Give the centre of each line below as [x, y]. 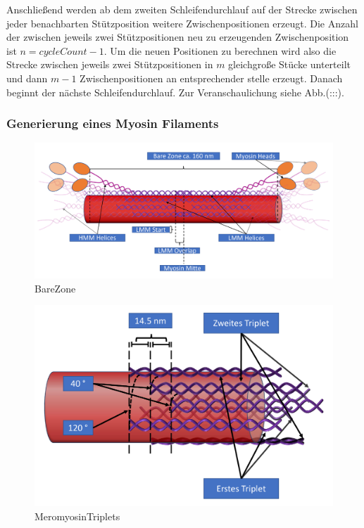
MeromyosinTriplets [77, 516]
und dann [27, 78]
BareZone [55, 288]
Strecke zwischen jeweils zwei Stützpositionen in [110, 64]
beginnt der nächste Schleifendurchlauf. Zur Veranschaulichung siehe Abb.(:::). [175, 92]
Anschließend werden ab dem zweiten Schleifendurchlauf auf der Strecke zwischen [182, 9]
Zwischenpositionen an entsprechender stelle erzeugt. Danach [211, 78]
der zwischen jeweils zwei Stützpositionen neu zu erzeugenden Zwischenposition [178, 37]
